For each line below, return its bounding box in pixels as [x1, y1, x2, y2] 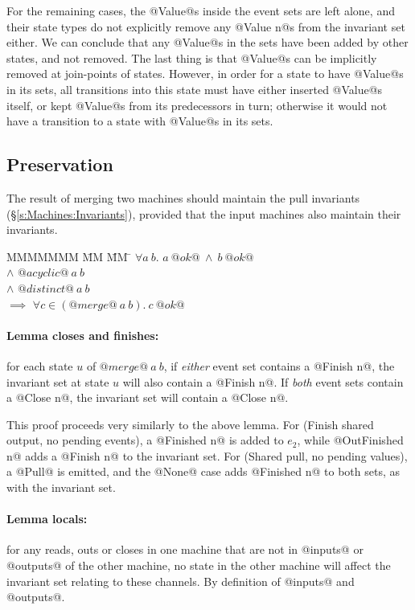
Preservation [6, 152, 113, 177]
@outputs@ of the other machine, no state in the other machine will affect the [6, 557, 391, 574]
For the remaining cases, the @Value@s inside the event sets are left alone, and [6, 2, 395, 18]
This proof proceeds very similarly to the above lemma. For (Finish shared [6, 416, 374, 432]
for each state [6, 357, 73, 374]
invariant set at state [6, 373, 109, 390]
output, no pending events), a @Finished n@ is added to [6, 432, 284, 448]
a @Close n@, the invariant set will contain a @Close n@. [6, 389, 289, 406]
